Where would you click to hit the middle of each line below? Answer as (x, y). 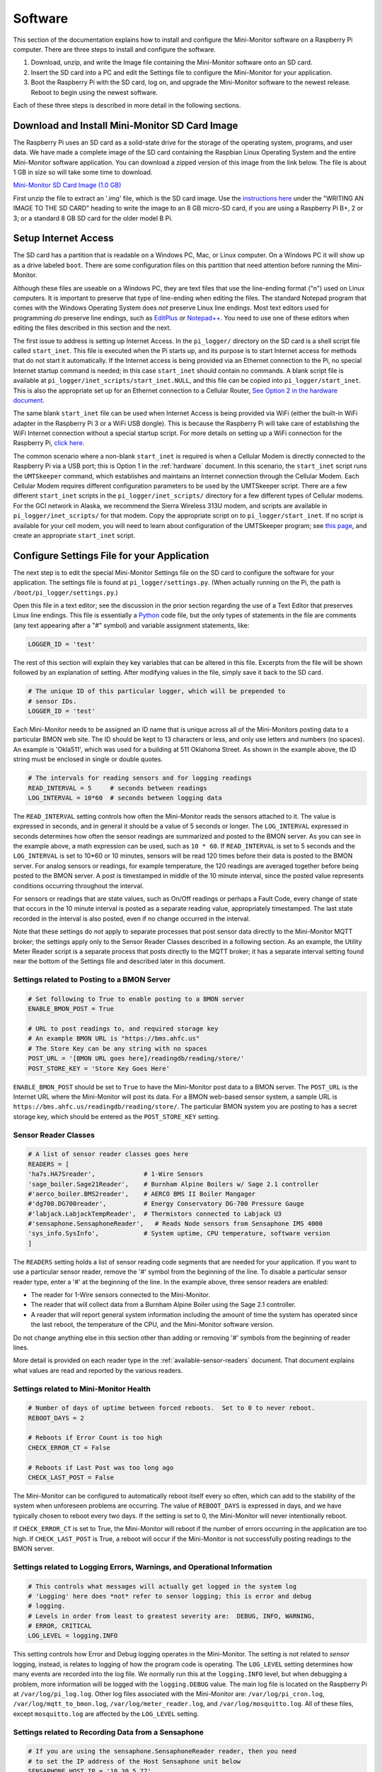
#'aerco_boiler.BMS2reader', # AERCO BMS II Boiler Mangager (142, 1194)
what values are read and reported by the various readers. (98, 1370)
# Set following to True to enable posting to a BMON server (136, 999)
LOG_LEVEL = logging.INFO (73, 1636)
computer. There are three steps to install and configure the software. (114, 49)
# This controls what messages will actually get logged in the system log (162, 1586)
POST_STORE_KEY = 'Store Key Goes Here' (99, 1068)
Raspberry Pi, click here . (49, 443)
